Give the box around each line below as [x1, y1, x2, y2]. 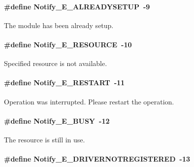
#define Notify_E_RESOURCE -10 [4, 39, 132, 49]
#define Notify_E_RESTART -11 [4, 77, 125, 88]
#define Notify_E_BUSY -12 [4, 115, 110, 126]
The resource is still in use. [4, 134, 85, 144]
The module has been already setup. [4, 20, 114, 30]
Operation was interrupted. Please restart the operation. [4, 96, 174, 106]
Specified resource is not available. [4, 58, 107, 68]
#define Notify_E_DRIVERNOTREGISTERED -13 [4, 154, 191, 164]
